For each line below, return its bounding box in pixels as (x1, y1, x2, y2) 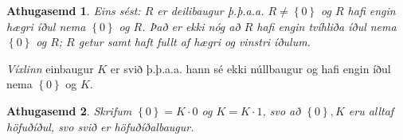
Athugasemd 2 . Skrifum (6, 102, 132, 119)
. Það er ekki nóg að (142, 17, 241, 34)
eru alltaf (348, 102, 394, 119)
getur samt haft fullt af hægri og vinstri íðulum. (78, 33, 311, 50)
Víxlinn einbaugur (6, 60, 94, 76)
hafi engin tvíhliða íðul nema (256, 17, 397, 34)
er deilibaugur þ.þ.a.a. (157, 2, 264, 18)
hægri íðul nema (6, 17, 86, 34)
